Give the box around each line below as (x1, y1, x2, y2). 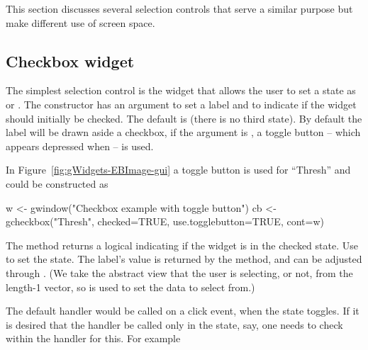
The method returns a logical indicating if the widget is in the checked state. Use (6, 237, 358, 252)
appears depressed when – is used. (6, 138, 154, 153)
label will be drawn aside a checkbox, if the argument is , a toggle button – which (6, 125, 361, 140)
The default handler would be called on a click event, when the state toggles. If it (6, 303, 359, 318)
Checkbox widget (6, 50, 135, 72)
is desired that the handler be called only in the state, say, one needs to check (6, 317, 343, 332)
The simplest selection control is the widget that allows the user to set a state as (6, 83, 356, 98)
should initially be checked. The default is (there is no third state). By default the (6, 111, 362, 125)
